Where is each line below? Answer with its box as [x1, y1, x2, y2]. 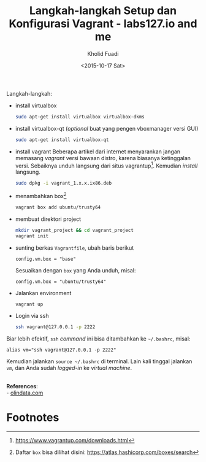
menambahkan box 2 [15, 191, 67, 199]
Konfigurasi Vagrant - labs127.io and [9, 17, 197, 31]
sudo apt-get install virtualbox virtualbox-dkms [15, 114, 145, 120]
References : [6, 383, 38, 390]
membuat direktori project [15, 215, 82, 223]
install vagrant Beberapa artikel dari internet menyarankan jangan [15, 148, 181, 155]
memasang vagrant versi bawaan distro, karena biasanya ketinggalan [15, 154, 191, 161]
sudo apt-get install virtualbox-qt [15, 136, 109, 143]
